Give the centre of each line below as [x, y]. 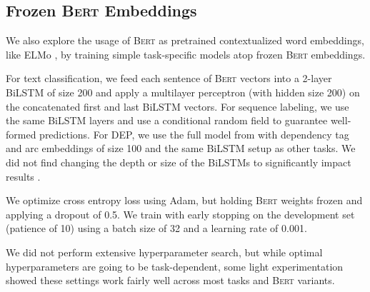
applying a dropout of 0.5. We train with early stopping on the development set [180, 214]
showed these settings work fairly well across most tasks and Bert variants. [170, 280]
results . [23, 176]
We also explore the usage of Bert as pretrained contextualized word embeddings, [185, 40]
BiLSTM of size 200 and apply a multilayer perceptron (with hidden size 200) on [183, 92]
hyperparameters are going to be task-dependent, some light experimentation [175, 266]
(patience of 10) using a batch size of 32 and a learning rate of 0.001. [156, 228]
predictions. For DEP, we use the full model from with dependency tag [194, 134]
